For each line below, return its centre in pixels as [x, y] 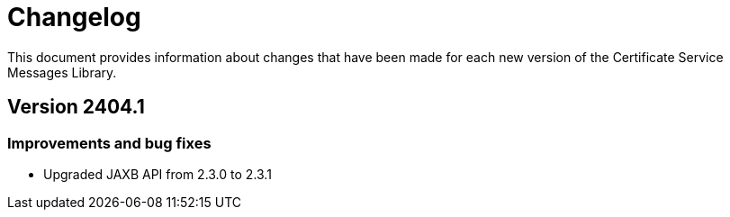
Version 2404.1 [76, 107]
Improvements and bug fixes [109, 143]
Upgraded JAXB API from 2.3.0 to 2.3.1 [158, 174]
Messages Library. [62, 72]
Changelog [74, 17]
